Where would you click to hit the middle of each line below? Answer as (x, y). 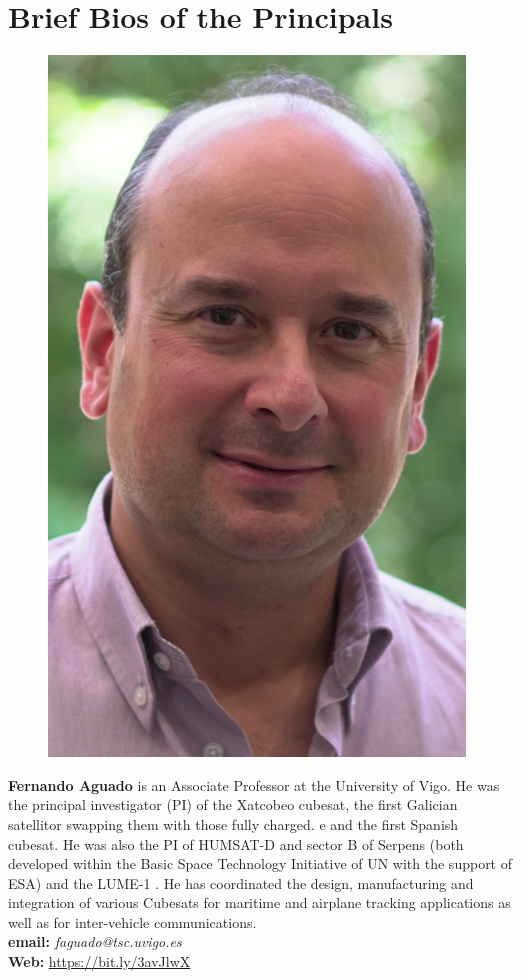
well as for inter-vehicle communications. (132, 921)
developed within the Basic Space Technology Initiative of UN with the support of (260, 863)
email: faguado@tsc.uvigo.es (95, 941)
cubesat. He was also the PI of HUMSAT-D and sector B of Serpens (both (236, 843)
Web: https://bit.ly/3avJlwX (99, 961)
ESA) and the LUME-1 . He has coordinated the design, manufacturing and (241, 882)
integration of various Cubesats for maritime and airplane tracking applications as (259, 902)
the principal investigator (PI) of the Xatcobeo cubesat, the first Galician (233, 804)
